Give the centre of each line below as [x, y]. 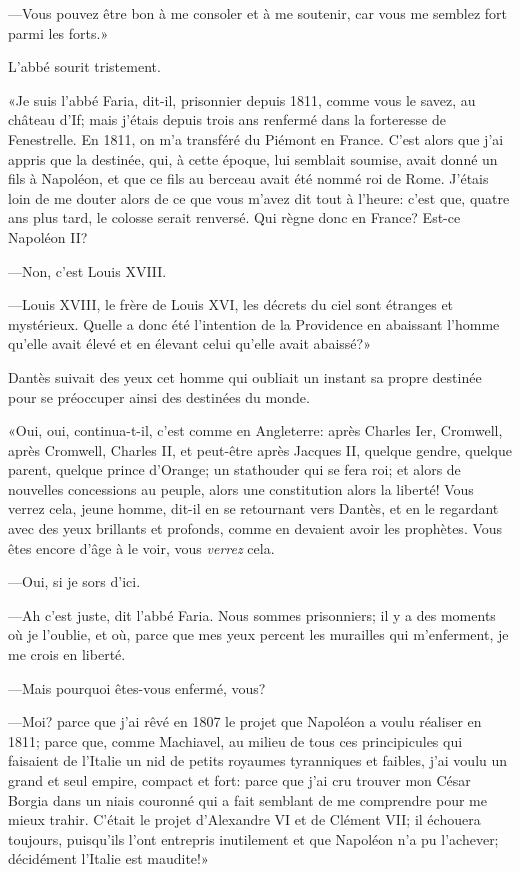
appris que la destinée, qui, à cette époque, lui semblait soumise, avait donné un [253, 158]
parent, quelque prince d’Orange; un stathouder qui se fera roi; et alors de [234, 469]
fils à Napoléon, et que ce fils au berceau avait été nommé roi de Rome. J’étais [248, 178]
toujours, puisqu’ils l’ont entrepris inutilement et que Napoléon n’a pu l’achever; [253, 838]
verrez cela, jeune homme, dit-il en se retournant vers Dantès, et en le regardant [253, 508]
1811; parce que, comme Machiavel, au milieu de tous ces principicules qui [235, 740]
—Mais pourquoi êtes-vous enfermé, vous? [137, 687]
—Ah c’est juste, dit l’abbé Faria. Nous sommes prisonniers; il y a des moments [252, 614]
